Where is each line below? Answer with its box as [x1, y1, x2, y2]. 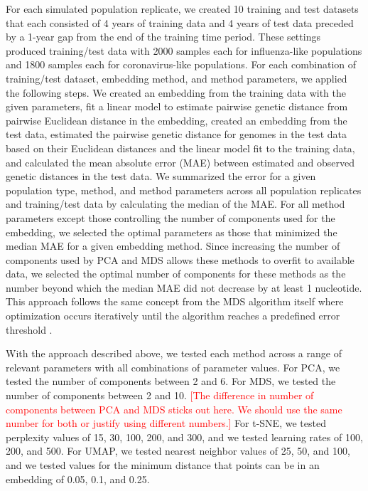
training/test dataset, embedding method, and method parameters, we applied [6, 70, 347, 85]
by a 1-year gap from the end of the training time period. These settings [6, 29, 320, 44]
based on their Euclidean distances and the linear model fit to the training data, [6, 140, 355, 155]
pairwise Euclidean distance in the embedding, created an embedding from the [6, 112, 347, 127]
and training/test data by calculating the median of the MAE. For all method [6, 196, 345, 211]
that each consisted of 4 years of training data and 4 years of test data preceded [6, 15, 354, 30]
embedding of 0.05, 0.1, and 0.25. [6, 471, 150, 486]
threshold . [6, 322, 53, 337]
